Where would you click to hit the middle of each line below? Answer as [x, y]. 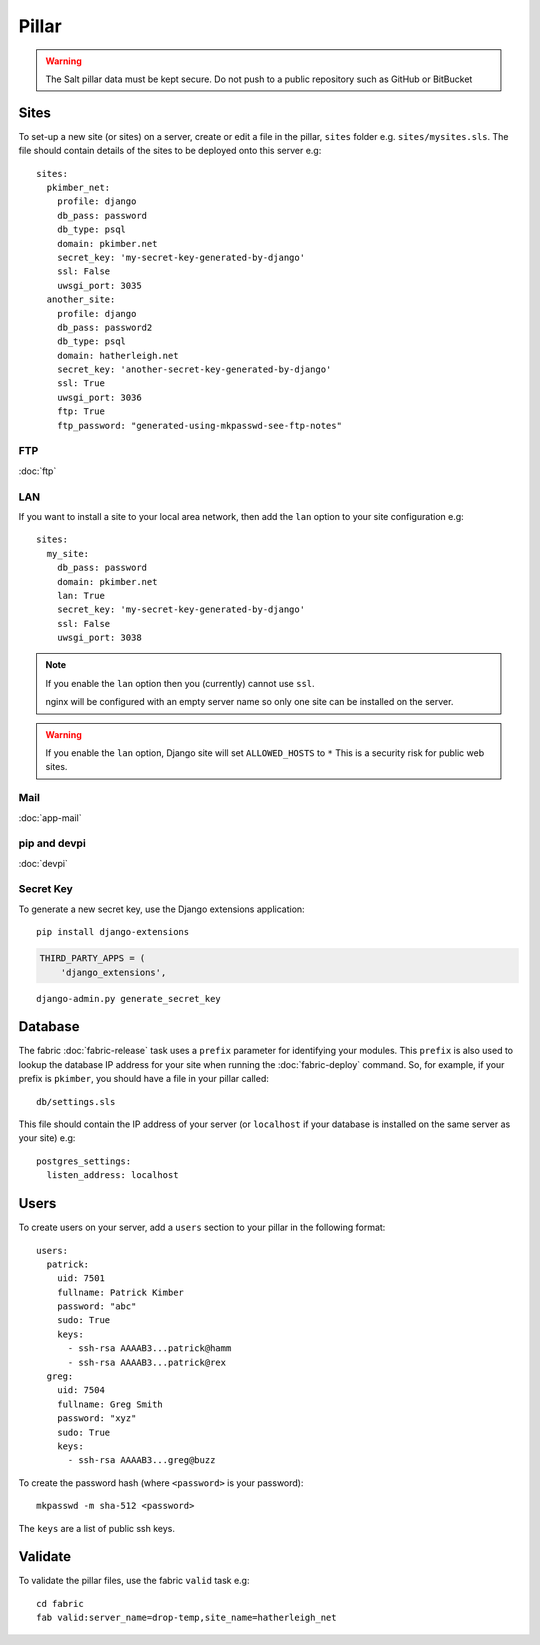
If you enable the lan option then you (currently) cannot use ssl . [180, 683]
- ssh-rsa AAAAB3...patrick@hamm [149, 1348]
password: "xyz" [96, 1418]
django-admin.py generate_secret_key [129, 998]
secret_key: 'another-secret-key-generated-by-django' [194, 369]
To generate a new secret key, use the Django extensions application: [161, 909]
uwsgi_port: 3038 [99, 638]
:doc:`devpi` [43, 863]
